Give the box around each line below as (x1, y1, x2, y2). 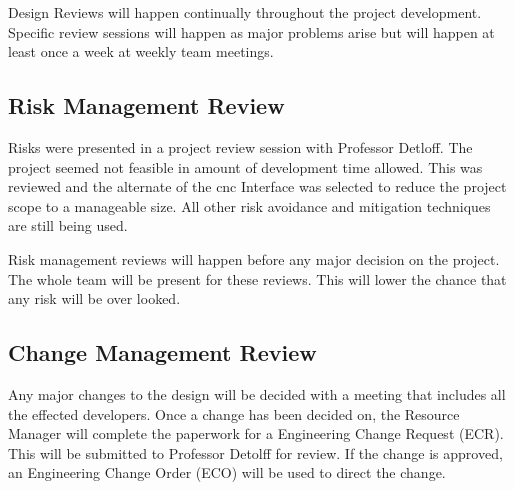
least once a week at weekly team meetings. (8, 41, 274, 62)
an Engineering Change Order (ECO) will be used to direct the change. (8, 462, 446, 483)
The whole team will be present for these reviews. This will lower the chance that (8, 268, 507, 289)
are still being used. (8, 215, 128, 236)
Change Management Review (8, 337, 317, 368)
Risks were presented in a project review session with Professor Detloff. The (8, 136, 473, 157)
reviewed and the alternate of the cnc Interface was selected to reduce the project (8, 176, 507, 197)
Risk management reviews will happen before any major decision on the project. (8, 248, 500, 269)
